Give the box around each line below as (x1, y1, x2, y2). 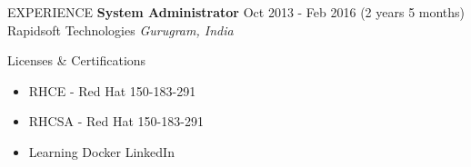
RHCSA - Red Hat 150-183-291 (28, 112, 204, 131)
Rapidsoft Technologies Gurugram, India (7, 20, 234, 39)
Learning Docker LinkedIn (28, 142, 175, 161)
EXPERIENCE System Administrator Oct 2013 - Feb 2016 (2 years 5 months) (7, 3, 466, 21)
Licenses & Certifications (7, 51, 146, 70)
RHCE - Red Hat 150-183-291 (28, 81, 196, 100)
